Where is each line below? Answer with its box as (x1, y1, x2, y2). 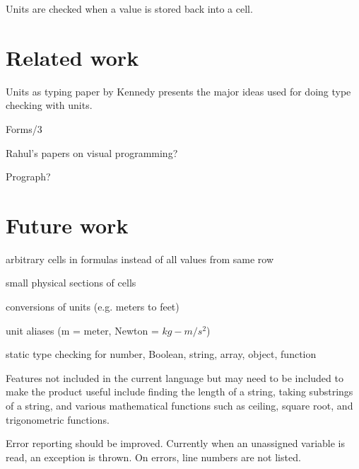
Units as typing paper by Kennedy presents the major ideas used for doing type (6, 83, 351, 98)
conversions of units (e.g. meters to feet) (6, 299, 179, 313)
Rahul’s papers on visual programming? (6, 145, 178, 160)
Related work (6, 42, 139, 71)
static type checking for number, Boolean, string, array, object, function (6, 347, 317, 361)
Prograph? (6, 169, 51, 184)
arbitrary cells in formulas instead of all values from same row (6, 251, 273, 266)
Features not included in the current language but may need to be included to (6, 370, 343, 385)
